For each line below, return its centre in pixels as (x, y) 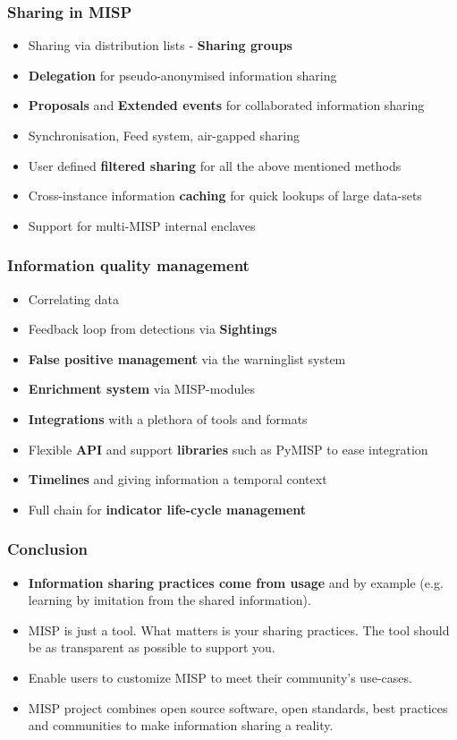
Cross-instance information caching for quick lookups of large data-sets (225, 196)
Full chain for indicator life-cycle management (167, 509)
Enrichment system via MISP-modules (141, 389)
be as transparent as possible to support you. (152, 647)
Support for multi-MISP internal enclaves (142, 225)
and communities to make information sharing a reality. (181, 725)
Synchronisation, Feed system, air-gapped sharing (164, 135)
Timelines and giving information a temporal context (178, 479)
